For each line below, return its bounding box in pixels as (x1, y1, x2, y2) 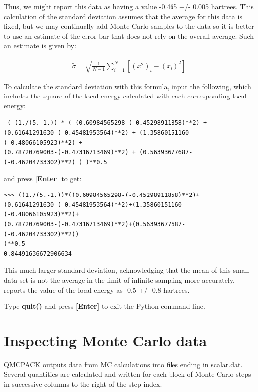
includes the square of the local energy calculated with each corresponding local (4, 91, 247, 101)
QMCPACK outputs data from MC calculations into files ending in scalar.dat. (4, 359, 243, 369)
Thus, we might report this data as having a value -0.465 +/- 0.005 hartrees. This (4, 1, 254, 11)
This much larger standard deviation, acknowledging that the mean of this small (4, 265, 249, 275)
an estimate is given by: (4, 40, 76, 51)
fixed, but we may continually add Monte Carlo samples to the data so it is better (4, 21, 254, 31)
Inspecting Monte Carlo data (4, 330, 207, 350)
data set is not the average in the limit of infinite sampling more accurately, (4, 274, 235, 285)
